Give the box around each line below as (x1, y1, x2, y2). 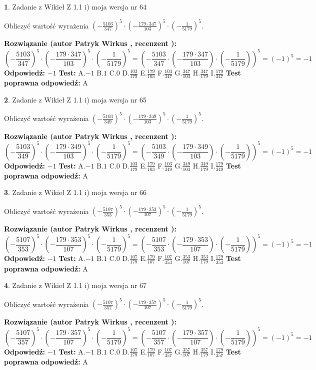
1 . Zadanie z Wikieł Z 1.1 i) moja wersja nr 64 (4, 1, 147, 11)
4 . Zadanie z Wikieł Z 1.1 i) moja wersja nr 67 (4, 280, 147, 290)
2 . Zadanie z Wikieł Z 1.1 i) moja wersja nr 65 (4, 94, 147, 104)
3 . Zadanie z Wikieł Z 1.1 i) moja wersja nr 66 (4, 187, 147, 197)
